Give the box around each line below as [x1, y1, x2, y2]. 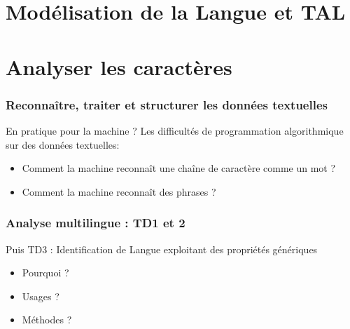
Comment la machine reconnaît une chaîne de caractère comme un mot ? [22, 161, 336, 175]
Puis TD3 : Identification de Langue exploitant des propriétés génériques [6, 241, 318, 256]
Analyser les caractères [6, 52, 232, 81]
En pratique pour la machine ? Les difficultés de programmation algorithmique [6, 123, 344, 137]
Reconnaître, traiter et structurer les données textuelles [6, 95, 328, 113]
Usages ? [22, 288, 59, 303]
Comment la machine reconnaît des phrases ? [22, 184, 216, 199]
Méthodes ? [22, 312, 72, 327]
